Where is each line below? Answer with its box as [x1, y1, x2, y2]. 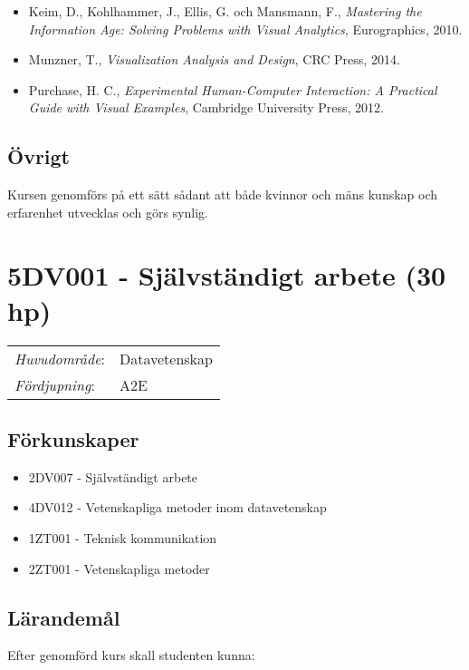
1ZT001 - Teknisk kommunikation [28, 529, 217, 548]
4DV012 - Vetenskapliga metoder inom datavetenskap [28, 498, 327, 517]
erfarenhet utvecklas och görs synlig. [7, 202, 209, 221]
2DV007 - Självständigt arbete [28, 467, 198, 486]
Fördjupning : [14, 374, 95, 395]
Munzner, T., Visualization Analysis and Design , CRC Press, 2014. [28, 50, 400, 69]
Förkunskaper [7, 425, 139, 453]
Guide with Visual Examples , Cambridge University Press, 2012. [28, 98, 384, 117]
